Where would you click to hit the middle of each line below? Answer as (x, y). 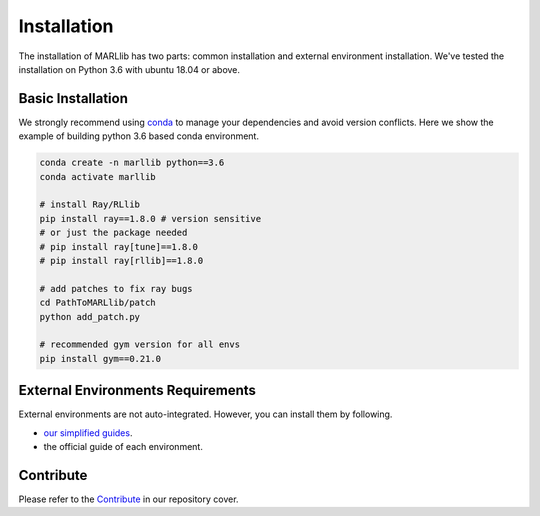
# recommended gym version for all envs (139, 344)
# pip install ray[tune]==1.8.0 (119, 246)
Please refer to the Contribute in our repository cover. (128, 499)
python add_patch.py (89, 316)
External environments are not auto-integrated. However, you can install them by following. (205, 414)
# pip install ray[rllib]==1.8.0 (121, 260)
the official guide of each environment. (123, 446)
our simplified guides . (88, 432)
